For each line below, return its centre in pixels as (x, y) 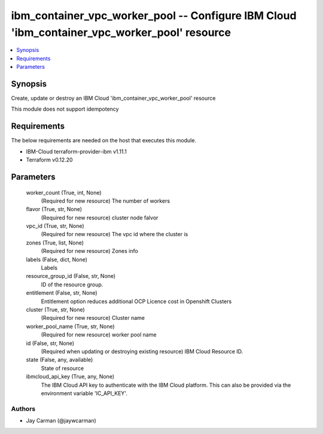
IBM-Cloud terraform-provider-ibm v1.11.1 (76, 151)
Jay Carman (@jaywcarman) (61, 421)
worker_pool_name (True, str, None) (70, 326)
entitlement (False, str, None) (62, 293)
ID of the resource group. (72, 285)
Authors (23, 408)
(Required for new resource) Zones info (90, 251)
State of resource (63, 368)
